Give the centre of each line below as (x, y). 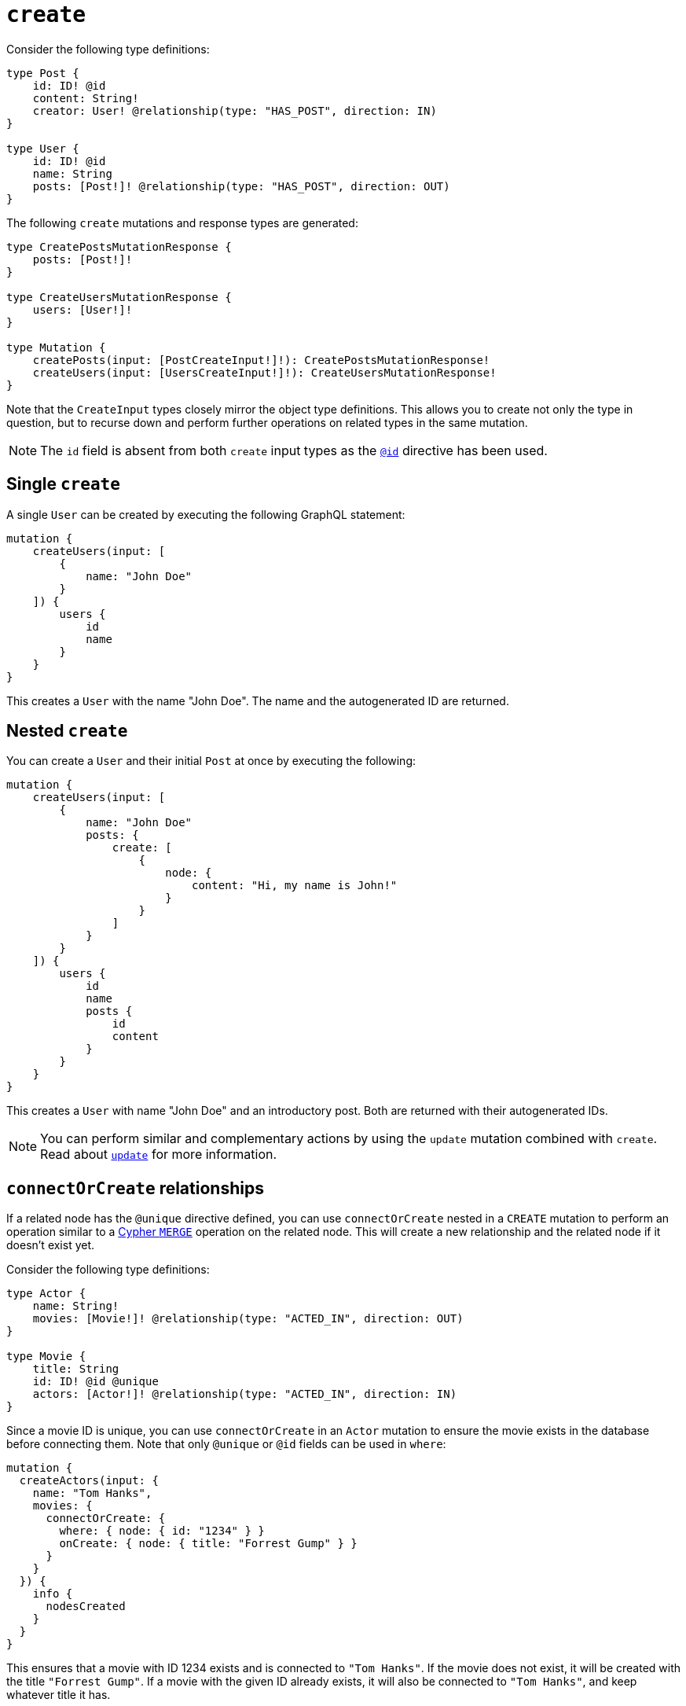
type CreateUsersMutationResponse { (119, 297)
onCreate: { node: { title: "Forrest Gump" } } (208, 1544)
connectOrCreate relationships (135, 1188)
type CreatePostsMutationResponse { (119, 246)
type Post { (43, 73)
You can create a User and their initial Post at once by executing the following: (211, 761)
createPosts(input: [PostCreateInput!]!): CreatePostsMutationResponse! (261, 360)
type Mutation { (56, 347)
